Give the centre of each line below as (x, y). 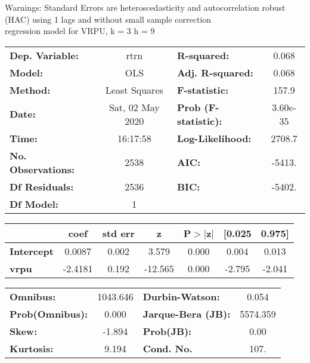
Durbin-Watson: (181, 296)
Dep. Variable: (44, 55)
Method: (30, 90)
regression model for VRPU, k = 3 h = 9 (80, 31)
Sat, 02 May (134, 107)
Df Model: (34, 204)
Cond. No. (168, 348)
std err (118, 233)
